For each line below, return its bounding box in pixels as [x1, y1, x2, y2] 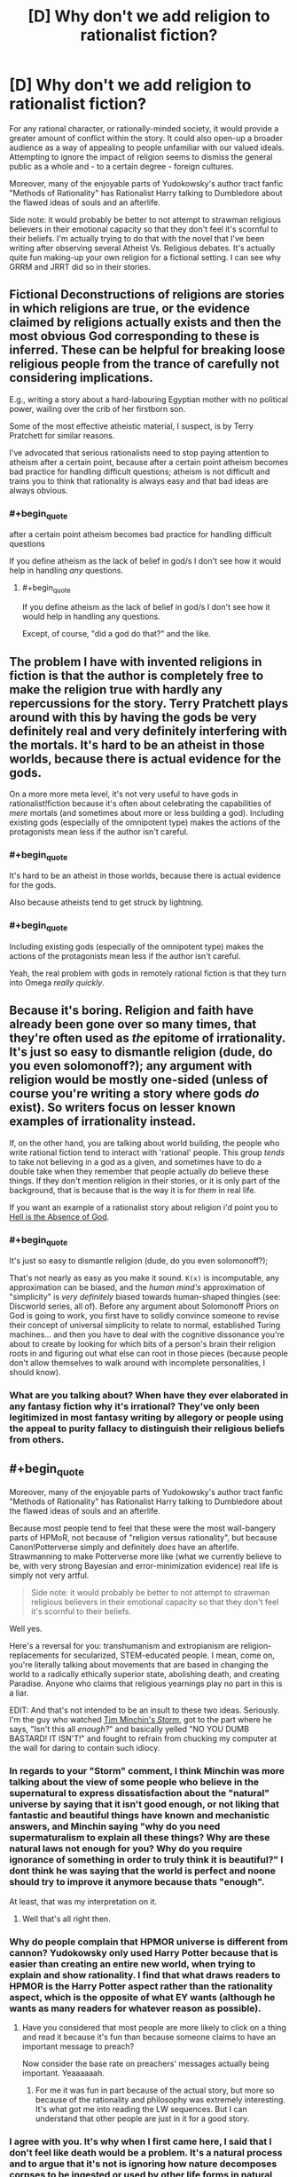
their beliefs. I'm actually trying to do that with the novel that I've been [9, 233, 265, 243]
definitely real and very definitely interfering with [9, 724, 287, 739]
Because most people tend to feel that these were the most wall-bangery [9, 1523, 277, 1533]
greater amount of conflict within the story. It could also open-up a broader [9, 132, 284, 143]
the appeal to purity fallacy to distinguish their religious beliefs [9, 1422, 285, 1435]
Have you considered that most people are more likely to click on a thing [21, 2022, 286, 2032]
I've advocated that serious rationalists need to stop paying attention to [9, 447, 270, 458]
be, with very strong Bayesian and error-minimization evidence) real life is [9, 1561, 279, 1571]
